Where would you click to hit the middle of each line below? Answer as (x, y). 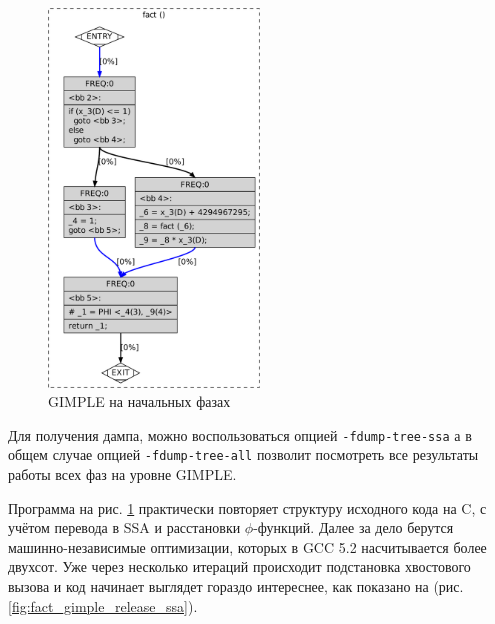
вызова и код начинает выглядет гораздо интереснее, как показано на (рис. (236, 585)
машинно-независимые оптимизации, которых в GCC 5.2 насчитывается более (247, 546)
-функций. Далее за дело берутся (353, 527)
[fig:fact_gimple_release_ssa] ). (103, 605)
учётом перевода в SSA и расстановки (124, 527)
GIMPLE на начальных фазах (139, 401)
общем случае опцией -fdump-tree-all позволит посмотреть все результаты (243, 454)
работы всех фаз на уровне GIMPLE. (122, 474)
